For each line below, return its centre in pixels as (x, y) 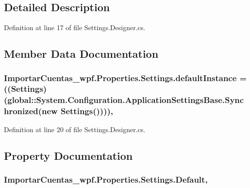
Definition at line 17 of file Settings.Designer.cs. (75, 27)
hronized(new (31, 111)
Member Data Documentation (81, 54)
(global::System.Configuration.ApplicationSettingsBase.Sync (124, 100)
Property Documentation (68, 155)
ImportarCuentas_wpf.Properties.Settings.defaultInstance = (125, 77)
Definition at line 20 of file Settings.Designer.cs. (75, 129)
